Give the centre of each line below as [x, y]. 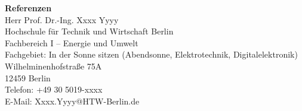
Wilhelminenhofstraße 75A [53, 66]
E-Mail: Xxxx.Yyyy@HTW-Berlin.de [72, 101]
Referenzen [28, 8]
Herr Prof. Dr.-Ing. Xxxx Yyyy [62, 19]
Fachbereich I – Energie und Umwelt [72, 42]
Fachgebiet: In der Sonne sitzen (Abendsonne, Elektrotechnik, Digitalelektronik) [151, 54]
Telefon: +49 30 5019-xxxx [54, 89]
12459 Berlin [28, 77]
